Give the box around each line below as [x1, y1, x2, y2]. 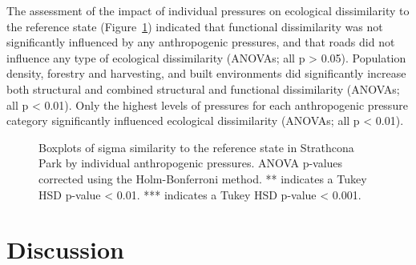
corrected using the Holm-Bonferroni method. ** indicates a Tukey [38, 170, 367, 187]
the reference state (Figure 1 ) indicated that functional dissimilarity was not [6, 18, 383, 34]
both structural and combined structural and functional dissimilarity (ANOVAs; [6, 80, 400, 97]
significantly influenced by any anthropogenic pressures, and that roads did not [6, 34, 395, 50]
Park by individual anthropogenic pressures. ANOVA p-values [38, 155, 343, 171]
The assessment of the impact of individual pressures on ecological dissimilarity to [6, 2, 410, 18]
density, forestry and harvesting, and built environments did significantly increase [6, 65, 406, 82]
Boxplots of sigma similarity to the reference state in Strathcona [38, 139, 354, 155]
